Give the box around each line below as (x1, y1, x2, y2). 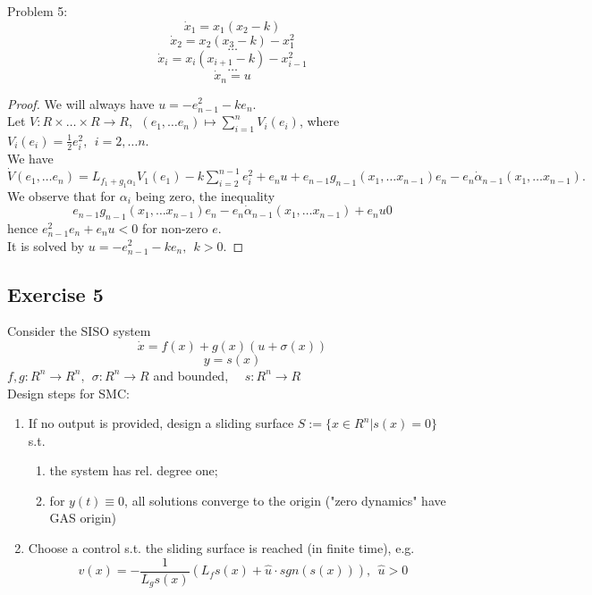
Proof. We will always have (7, 94, 155, 113)
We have (7, 149, 54, 168)
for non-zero (141, 218, 208, 237)
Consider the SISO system (7, 322, 151, 340)
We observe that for (7, 186, 116, 205)
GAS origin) (49, 508, 117, 527)
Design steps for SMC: (7, 383, 130, 402)
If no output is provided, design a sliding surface (28, 414, 294, 432)
